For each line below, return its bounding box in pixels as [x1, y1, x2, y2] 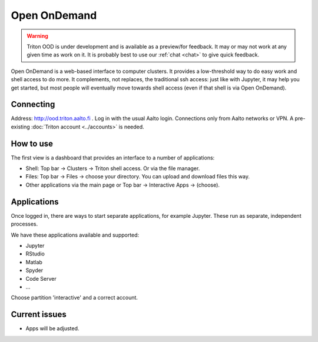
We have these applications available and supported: [11, 231, 140, 238]
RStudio [25, 250, 45, 257]
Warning [26, 32, 48, 39]
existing [11, 123, 31, 130]
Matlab [25, 258, 42, 265]
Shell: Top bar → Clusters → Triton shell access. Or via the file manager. [25, 165, 200, 172]
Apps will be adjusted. [25, 325, 79, 332]
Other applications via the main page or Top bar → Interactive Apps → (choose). [25, 181, 220, 188]
